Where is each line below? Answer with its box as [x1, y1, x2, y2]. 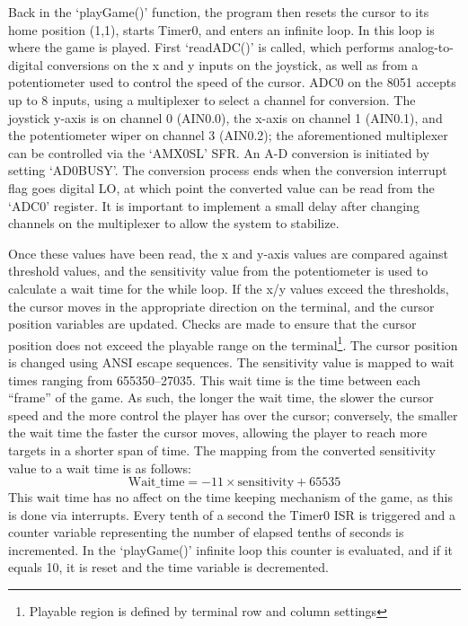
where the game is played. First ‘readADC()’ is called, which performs [8, 38, 394, 57]
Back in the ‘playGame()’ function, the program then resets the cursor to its [8, 3, 429, 21]
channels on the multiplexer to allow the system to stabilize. [8, 214, 340, 233]
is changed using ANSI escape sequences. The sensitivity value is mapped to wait [8, 352, 455, 371]
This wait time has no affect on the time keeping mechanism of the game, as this [8, 488, 453, 507]
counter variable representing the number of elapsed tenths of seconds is [8, 523, 404, 542]
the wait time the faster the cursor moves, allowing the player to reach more [8, 423, 428, 442]
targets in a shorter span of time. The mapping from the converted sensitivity [8, 440, 436, 459]
